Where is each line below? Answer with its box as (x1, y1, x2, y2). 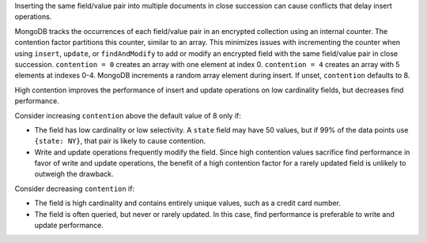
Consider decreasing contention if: (14, 184, 134, 193)
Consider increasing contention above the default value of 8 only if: (14, 110, 241, 120)
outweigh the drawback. (34, 170, 114, 179)
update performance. (34, 221, 104, 230)
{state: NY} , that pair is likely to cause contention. (34, 136, 206, 146)
